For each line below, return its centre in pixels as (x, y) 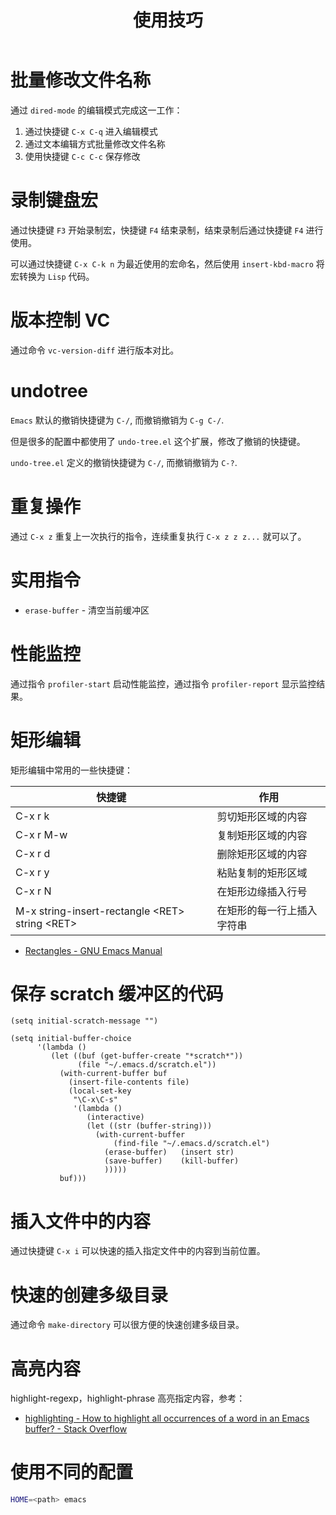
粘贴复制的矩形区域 (262, 873)
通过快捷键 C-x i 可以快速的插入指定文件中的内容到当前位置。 (138, 1251)
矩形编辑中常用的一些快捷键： (71, 770)
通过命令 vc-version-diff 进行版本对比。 (95, 350)
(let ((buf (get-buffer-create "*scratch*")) (147, 1056)
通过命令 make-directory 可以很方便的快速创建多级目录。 (127, 1325)
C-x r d (33, 853)
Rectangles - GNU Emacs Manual (93, 950)
